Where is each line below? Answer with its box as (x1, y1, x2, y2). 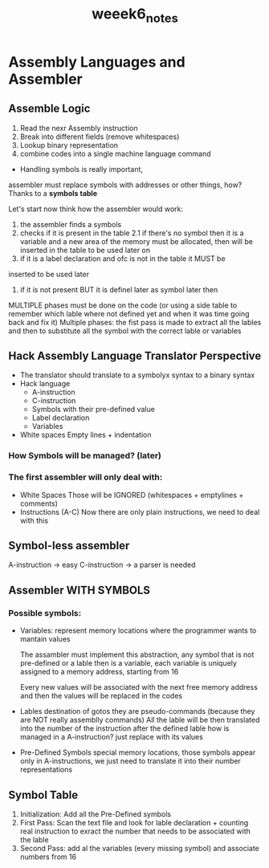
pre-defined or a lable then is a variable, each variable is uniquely (19, 658, 237, 668)
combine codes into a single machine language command (19, 149, 211, 158)
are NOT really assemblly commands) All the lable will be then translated (19, 715, 260, 725)
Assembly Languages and (8, 53, 186, 71)
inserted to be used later (8, 269, 90, 279)
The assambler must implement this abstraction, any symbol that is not (19, 650, 255, 659)
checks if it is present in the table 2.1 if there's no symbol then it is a (19, 228, 244, 238)
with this (19, 516, 49, 525)
